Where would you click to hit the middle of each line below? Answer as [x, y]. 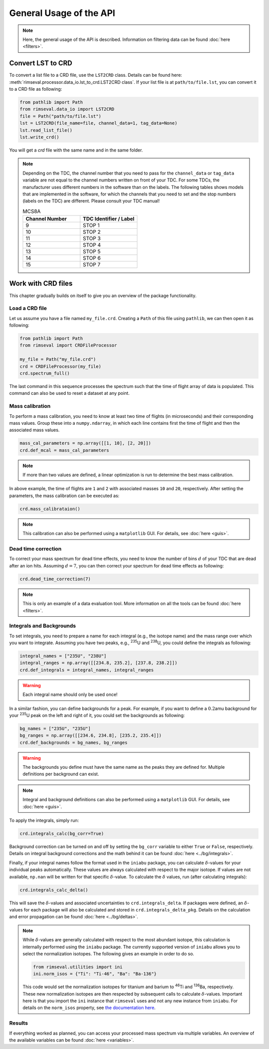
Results [19, 1023]
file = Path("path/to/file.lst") [61, 116]
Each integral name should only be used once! [70, 695]
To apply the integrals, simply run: [44, 821]
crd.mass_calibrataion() [50, 509]
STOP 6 [92, 258]
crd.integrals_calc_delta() [54, 890]
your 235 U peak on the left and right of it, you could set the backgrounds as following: [97, 715]
